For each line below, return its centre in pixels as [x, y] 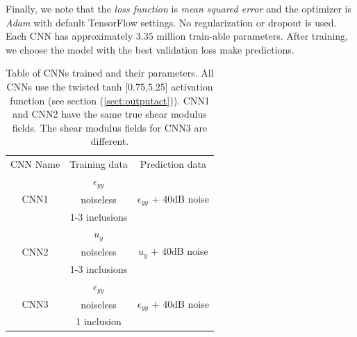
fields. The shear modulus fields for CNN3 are [110, 127]
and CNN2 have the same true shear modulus [110, 114]
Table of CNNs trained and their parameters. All [110, 73]
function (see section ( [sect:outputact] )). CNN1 [110, 100]
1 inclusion [99, 321]
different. [110, 141]
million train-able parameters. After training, [252, 36]
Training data [99, 164]
